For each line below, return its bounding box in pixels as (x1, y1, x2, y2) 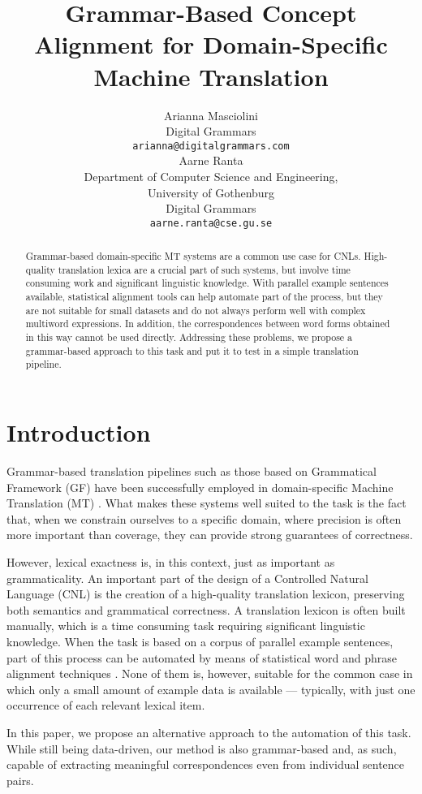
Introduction (6, 416, 151, 449)
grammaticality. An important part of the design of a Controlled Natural (6, 569, 368, 586)
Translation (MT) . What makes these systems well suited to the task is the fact (6, 494, 407, 511)
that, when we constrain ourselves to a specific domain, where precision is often (6, 510, 402, 527)
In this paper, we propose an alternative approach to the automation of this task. (6, 723, 411, 740)
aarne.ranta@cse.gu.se (149, 217, 273, 229)
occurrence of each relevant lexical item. (6, 697, 205, 714)
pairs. (6, 771, 34, 788)
